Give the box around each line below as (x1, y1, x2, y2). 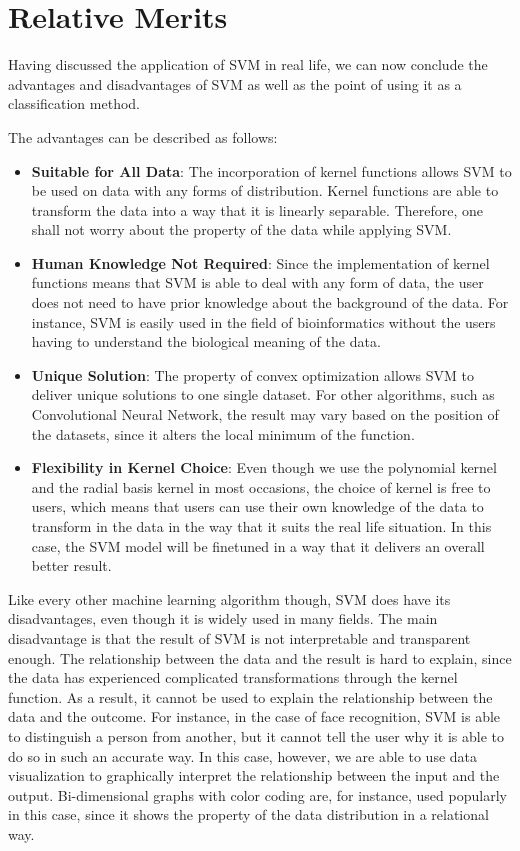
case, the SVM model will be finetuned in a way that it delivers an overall (31, 535, 485, 556)
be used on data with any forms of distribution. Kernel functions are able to (31, 180, 499, 201)
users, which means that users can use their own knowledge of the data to (31, 496, 484, 517)
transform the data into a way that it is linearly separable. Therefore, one (31, 199, 483, 220)
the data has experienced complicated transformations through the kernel (8, 667, 458, 688)
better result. (31, 555, 112, 576)
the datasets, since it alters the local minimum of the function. (31, 423, 415, 444)
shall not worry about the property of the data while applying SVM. (31, 219, 452, 240)
